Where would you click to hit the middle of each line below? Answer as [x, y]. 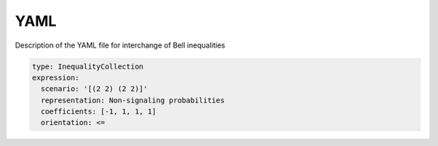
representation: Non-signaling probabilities [133, 100]
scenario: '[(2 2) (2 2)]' [94, 89]
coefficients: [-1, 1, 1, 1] [99, 112]
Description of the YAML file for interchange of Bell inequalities [120, 45]
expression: [56, 77]
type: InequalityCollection [88, 66]
